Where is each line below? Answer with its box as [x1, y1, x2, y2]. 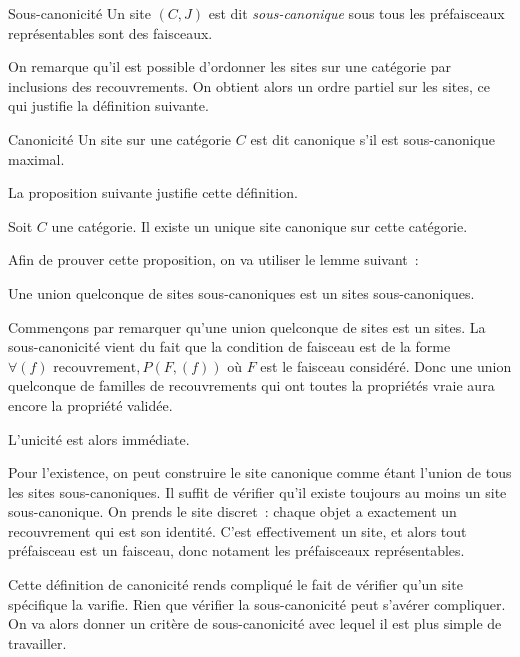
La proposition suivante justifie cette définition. [8, 182, 298, 203]
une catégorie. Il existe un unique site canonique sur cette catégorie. [51, 215, 468, 236]
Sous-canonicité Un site [8, 3, 151, 23]
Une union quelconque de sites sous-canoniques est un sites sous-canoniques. [8, 282, 475, 303]
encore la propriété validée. [8, 394, 173, 415]
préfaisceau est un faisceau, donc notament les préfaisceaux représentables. [8, 540, 465, 561]
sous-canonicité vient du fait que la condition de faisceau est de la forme [8, 336, 451, 357]
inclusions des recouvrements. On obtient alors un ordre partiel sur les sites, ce [8, 75, 490, 96]
